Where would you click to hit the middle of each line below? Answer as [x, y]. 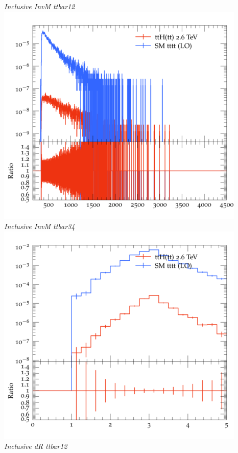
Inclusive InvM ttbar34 [40, 226]
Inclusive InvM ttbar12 [40, 6]
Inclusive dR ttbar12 [36, 446]
